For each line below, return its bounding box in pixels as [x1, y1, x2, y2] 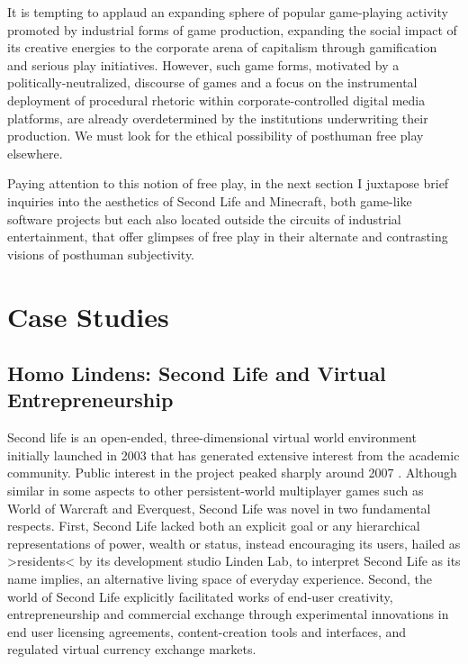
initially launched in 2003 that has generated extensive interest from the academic [7, 445, 460, 464]
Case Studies [7, 297, 169, 334]
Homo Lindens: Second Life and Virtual [7, 359, 386, 387]
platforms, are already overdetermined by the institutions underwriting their [7, 108, 428, 127]
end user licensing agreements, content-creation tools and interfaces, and [7, 622, 407, 641]
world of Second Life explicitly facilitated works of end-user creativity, [7, 587, 393, 605]
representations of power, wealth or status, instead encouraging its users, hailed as [7, 533, 461, 552]
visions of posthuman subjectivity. [7, 244, 195, 263]
